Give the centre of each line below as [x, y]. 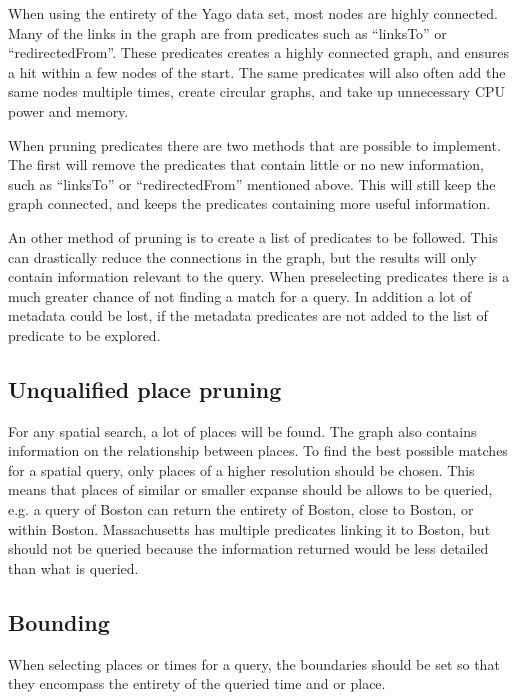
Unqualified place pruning [145, 388]
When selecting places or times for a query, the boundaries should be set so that [254, 663]
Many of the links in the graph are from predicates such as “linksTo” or [227, 32]
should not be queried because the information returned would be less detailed [248, 548]
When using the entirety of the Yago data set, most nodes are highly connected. [253, 13]
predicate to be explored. [84, 334]
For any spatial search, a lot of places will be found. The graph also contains [242, 430]
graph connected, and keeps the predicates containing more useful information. [249, 203]
